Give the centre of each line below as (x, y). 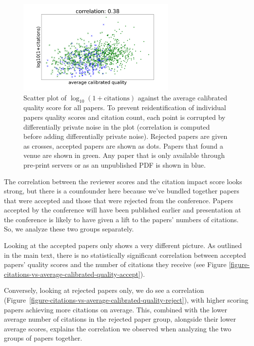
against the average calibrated (183, 97)
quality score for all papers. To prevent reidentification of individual (125, 107)
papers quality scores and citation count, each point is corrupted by (125, 117)
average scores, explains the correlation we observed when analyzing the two (118, 328)
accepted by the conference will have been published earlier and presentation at (123, 210)
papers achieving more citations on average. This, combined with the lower (116, 309)
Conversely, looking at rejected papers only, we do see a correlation (104, 290)
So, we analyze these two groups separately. (69, 229)
